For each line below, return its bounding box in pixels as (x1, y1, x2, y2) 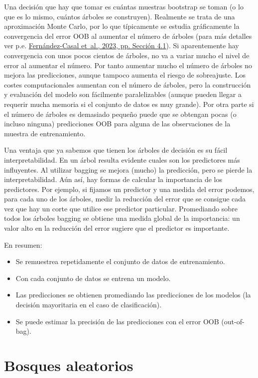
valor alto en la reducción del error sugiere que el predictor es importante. (4, 223, 230, 233)
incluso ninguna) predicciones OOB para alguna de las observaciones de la (4, 118, 231, 129)
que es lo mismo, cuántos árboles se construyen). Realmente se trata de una (4, 11, 235, 21)
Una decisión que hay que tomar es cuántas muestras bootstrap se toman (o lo (4, 1, 244, 11)
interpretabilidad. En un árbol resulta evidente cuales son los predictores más (4, 154, 240, 165)
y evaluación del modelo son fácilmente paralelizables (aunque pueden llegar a (4, 89, 242, 99)
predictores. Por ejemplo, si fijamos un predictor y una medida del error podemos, (4, 184, 255, 194)
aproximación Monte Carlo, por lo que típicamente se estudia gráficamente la (4, 21, 240, 31)
